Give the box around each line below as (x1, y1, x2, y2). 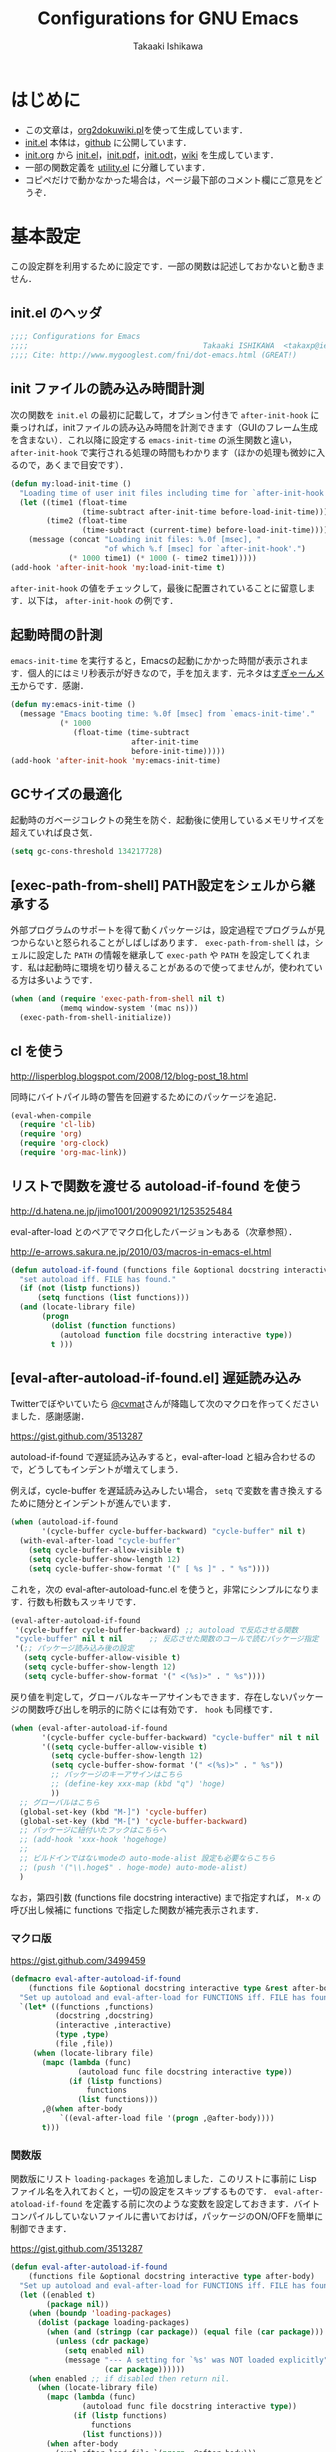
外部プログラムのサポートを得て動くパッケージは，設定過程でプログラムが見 (10, 924, 325, 936)
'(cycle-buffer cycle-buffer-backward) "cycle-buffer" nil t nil (41, 1732, 320, 1742)
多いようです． (36, 974, 98, 986)
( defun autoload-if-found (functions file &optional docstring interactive (10, 1265, 333, 1275)
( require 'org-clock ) (19, 1138, 110, 1149)
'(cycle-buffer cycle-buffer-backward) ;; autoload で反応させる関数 (14, 1625, 299, 1635)
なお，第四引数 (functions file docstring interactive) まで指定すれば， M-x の (10, 1891, 322, 1903)
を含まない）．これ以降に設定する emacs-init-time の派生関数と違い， (10, 433, 298, 446)
